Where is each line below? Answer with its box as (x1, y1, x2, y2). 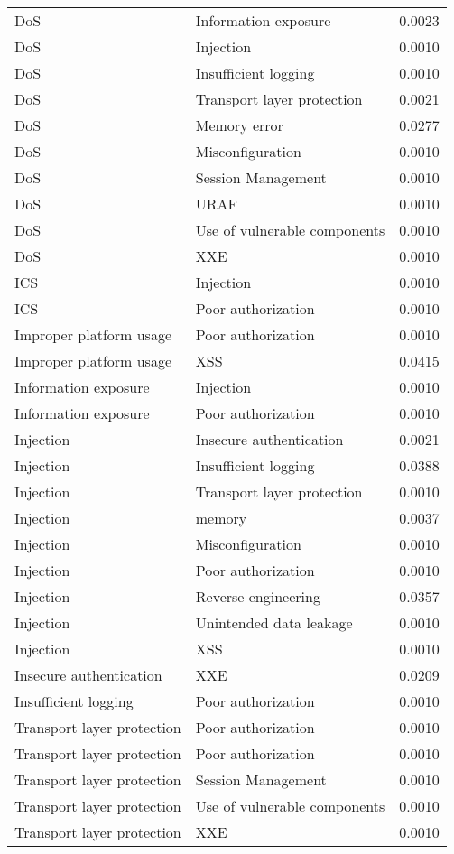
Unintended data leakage (195, 612, 353, 633)
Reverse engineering (195, 586, 320, 607)
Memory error (195, 115, 283, 135)
